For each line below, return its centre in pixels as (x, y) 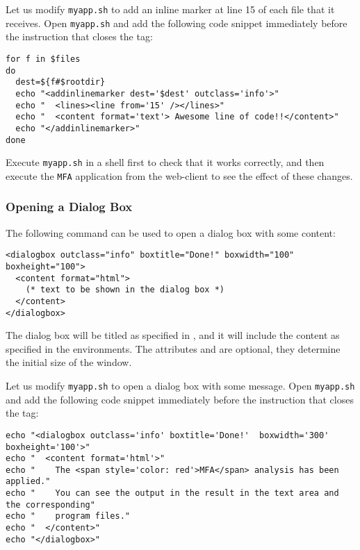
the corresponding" (50, 505)
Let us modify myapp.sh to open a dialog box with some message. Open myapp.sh (180, 385)
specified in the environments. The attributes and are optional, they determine (173, 348)
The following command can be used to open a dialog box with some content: (171, 232)
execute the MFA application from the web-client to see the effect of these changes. (179, 175)
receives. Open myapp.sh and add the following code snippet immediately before (177, 23)
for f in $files (43, 59)
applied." (28, 482)
